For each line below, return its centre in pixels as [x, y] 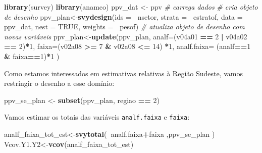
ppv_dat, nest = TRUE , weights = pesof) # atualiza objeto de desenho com [124, 27]
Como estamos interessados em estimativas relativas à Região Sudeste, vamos [124, 73]
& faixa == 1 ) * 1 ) [32, 56]
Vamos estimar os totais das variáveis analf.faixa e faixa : [97, 117]
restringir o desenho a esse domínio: [59, 83]
